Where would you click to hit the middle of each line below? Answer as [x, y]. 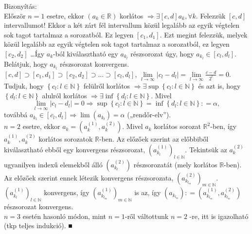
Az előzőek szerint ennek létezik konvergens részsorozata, [89, 177]
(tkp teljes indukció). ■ [38, 225]
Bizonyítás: [20, 6]
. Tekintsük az [206, 149]
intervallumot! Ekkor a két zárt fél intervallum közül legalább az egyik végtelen [122, 25]
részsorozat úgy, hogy [162, 53]
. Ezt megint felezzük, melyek [204, 34]
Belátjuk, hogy [26, 63]
